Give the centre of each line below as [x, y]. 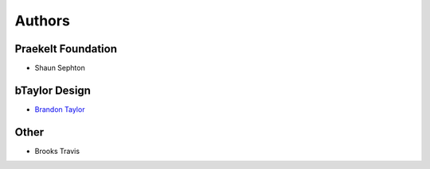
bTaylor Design [53, 90]
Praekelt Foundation [66, 49]
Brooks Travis [57, 151]
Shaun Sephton [60, 68]
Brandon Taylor [60, 109]
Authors [43, 21]
